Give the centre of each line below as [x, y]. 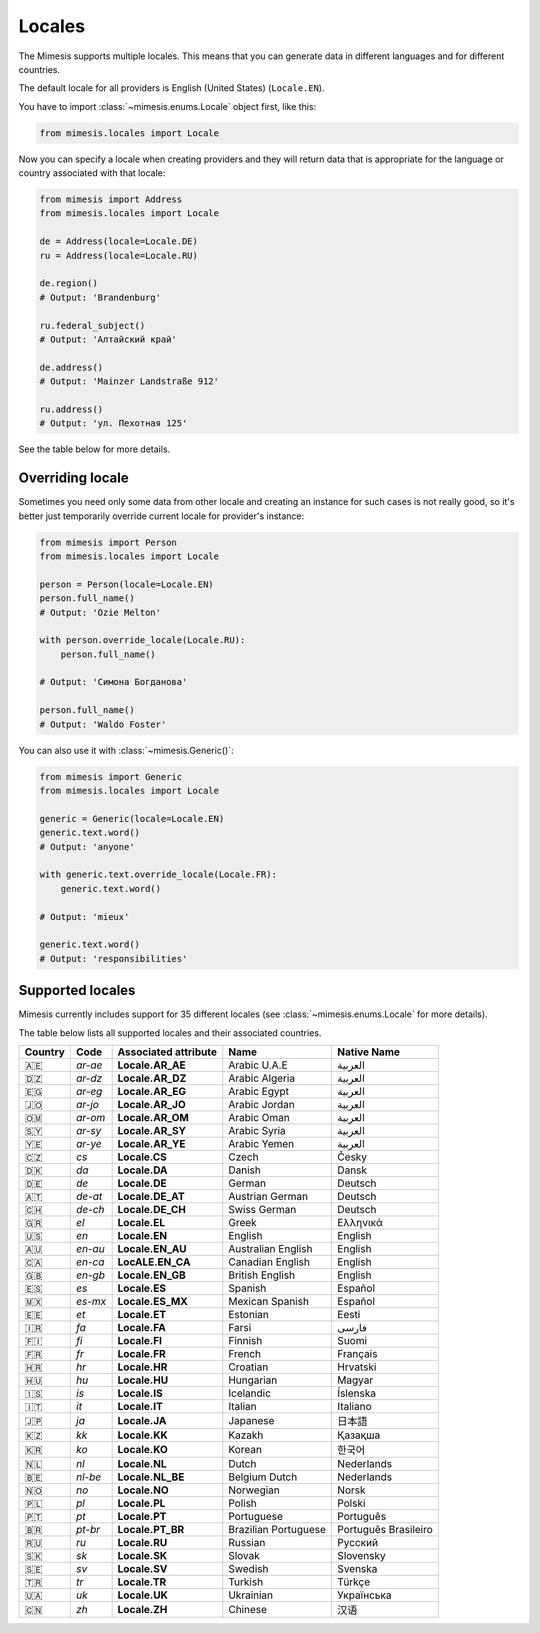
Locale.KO [143, 1449]
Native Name [368, 1052]
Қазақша [358, 1435]
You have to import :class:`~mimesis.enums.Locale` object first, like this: [167, 106]
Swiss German [262, 1209]
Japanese [251, 1420]
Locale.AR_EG [152, 1091]
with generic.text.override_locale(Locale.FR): [158, 874]
